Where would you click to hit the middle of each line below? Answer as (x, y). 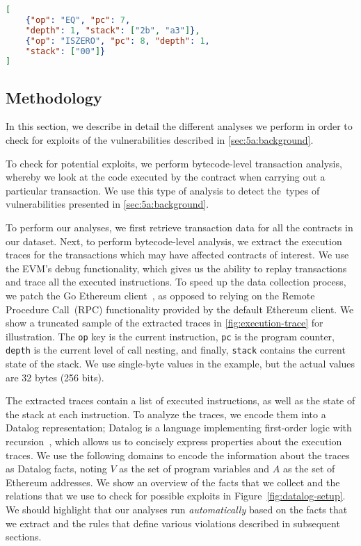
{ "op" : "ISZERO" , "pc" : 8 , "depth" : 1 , (118, 41)
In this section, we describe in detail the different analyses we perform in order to (179, 126)
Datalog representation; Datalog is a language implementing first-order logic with (179, 428)
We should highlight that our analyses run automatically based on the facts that (177, 510)
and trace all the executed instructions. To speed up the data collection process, (176, 282)
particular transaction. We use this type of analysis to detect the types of (163, 190)
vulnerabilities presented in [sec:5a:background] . (107, 204)
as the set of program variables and (194, 469)
